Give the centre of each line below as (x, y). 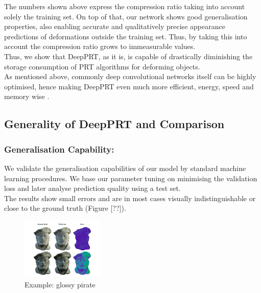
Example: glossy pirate (60, 284)
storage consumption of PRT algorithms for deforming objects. (102, 66)
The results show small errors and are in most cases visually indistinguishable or (130, 198)
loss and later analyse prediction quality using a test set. (92, 188)
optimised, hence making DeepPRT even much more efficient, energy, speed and (129, 86)
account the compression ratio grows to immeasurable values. (100, 46)
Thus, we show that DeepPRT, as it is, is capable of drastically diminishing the (128, 56)
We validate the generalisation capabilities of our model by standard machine (125, 168)
